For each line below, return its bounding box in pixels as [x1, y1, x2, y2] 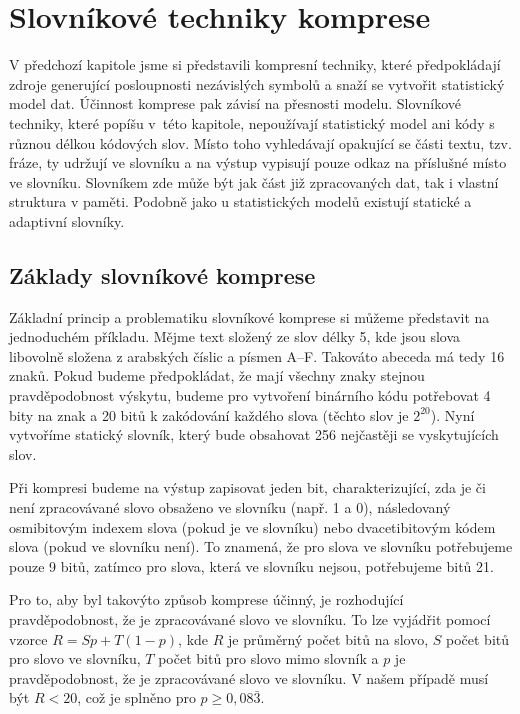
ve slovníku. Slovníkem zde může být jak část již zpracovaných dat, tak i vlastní [9, 171, 499, 192]
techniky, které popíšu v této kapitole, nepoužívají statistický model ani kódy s [9, 112, 495, 133]
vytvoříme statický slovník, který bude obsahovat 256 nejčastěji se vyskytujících [9, 424, 499, 445]
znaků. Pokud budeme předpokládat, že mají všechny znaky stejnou [9, 365, 425, 386]
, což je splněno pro [77, 687, 196, 708]
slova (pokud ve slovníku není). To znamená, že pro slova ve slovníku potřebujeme [9, 536, 513, 557]
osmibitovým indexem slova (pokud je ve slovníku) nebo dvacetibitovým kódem [9, 516, 496, 537]
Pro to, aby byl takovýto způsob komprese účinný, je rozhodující [9, 589, 404, 610]
